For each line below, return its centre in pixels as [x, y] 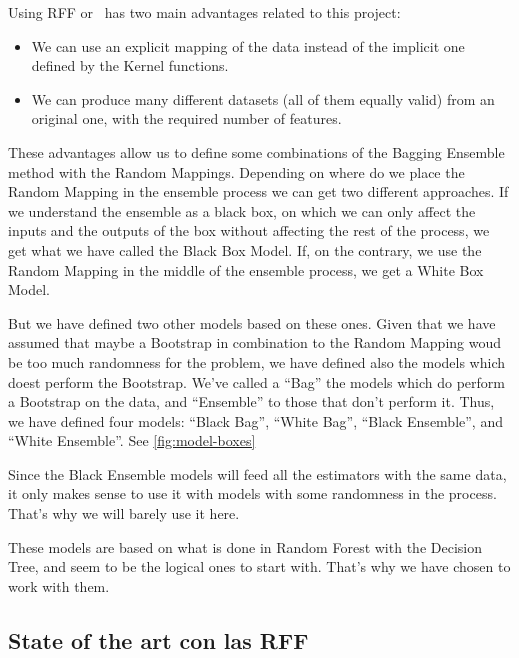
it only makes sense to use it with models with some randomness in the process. [252, 493]
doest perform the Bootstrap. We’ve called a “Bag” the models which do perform [257, 381]
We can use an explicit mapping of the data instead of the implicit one [248, 45]
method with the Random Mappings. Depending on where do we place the [236, 171]
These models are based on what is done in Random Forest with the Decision [245, 546]
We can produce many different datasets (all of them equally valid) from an [263, 98]
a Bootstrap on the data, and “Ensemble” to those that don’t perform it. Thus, [251, 401]
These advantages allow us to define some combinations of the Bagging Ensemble [256, 151]
